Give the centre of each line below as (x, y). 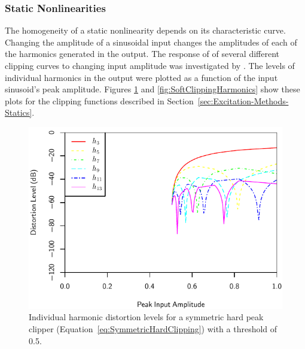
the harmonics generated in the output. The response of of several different (142, 54)
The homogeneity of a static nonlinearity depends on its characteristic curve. (145, 30)
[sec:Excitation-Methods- (243, 100)
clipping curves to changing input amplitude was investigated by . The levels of (150, 65)
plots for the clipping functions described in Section (99, 100)
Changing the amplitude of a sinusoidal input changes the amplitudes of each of (151, 42)
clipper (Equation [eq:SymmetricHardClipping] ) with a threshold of (153, 329)
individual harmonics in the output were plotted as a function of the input (141, 77)
